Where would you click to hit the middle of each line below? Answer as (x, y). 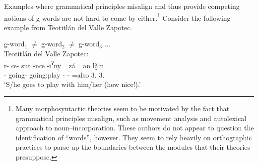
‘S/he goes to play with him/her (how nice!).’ (72, 84)
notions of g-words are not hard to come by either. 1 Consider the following (117, 17)
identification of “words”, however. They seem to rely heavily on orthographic (134, 137)
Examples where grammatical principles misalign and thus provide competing (122, 6)
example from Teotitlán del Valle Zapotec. (68, 27)
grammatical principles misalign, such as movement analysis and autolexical (131, 118)
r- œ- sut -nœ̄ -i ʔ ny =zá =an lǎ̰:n (54, 64)
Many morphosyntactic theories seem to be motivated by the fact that (123, 108)
